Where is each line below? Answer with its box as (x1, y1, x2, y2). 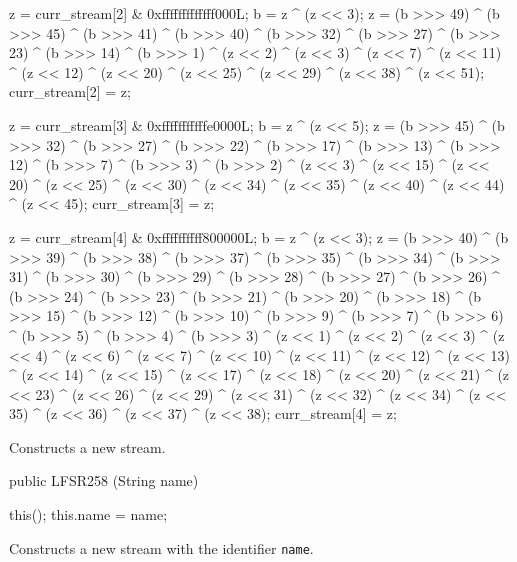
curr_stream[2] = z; (9, 81, 131, 102)
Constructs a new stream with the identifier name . (9, 537, 314, 558)
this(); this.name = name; (9, 504, 168, 525)
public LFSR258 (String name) (9, 470, 199, 491)
